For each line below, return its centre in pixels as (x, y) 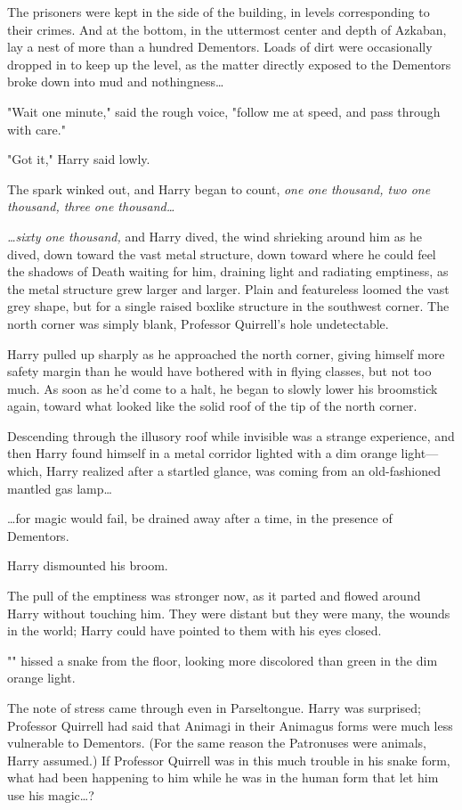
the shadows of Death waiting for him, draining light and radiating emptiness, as (228, 271)
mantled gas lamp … (60, 488)
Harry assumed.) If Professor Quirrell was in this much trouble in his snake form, (229, 760)
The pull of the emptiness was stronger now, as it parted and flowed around (214, 596)
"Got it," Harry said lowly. (79, 159)
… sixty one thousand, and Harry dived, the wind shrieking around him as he (215, 236)
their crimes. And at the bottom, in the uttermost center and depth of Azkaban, (227, 29)
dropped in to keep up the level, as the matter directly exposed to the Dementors (229, 64)
